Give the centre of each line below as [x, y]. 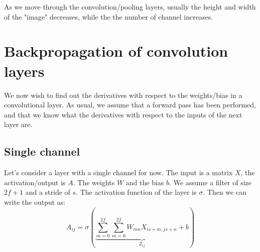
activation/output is [35, 182]
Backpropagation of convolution [116, 51]
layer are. [18, 124]
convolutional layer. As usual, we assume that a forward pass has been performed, [130, 105]
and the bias [145, 182]
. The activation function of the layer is [136, 192]
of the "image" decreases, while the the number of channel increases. [109, 16]
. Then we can [225, 192]
